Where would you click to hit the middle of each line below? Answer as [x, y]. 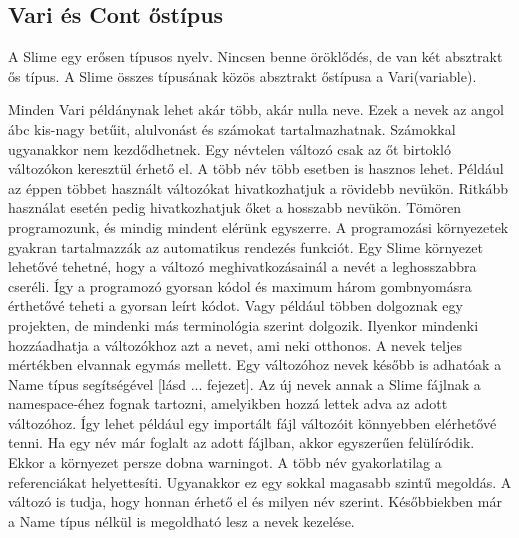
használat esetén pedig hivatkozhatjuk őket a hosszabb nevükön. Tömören [235, 207]
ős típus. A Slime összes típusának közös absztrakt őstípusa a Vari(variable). [242, 75]
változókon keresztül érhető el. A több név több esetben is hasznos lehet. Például [256, 168]
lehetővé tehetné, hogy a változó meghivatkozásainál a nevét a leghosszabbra [242, 266]
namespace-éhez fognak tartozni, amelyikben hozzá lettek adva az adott [228, 403]
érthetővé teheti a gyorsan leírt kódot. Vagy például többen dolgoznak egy [235, 305]
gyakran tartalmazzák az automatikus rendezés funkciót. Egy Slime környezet [245, 246]
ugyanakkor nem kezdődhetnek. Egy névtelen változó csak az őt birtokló [229, 148]
